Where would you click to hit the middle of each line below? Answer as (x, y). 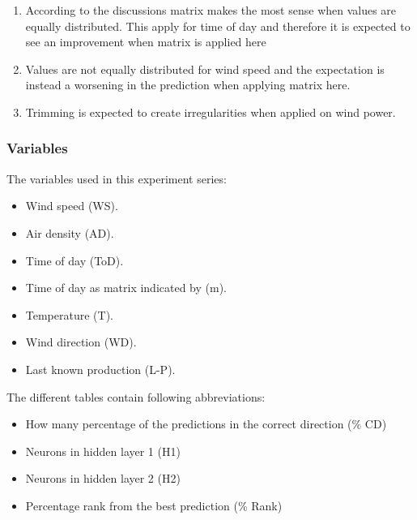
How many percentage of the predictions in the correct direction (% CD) (206, 424)
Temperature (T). (69, 314)
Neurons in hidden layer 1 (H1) (103, 451)
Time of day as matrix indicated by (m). (126, 288)
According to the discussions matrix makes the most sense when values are (211, 10)
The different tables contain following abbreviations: (136, 396)
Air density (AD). (70, 232)
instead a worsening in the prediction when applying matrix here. (188, 85)
